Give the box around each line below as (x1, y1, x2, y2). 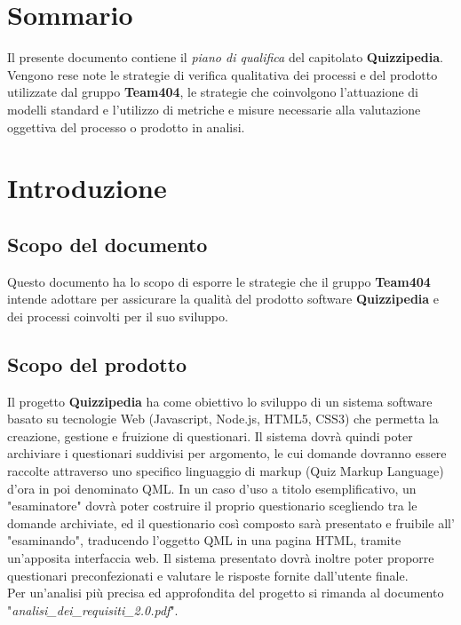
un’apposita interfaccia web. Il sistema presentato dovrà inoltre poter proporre (7, 549, 434, 566)
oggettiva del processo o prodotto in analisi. (7, 117, 245, 136)
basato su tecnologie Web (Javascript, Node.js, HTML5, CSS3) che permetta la (7, 409, 439, 428)
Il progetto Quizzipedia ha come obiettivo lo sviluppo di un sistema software (7, 392, 433, 410)
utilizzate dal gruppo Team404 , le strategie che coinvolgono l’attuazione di (7, 83, 418, 101)
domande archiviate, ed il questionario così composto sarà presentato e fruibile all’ (7, 513, 455, 532)
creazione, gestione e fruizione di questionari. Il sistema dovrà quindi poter (7, 426, 413, 445)
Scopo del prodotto (7, 350, 187, 377)
